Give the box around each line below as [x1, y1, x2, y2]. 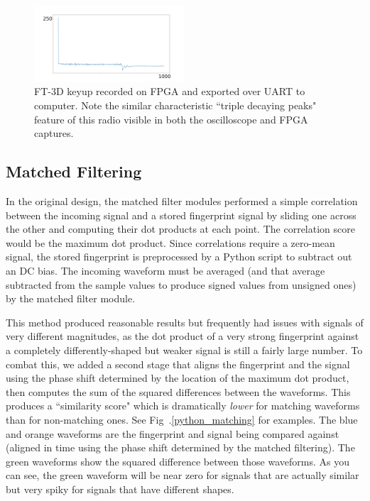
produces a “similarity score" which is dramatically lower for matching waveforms [6, 398, 360, 413]
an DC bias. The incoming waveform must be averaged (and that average [6, 263, 325, 277]
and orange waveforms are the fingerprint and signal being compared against [6, 426, 339, 441]
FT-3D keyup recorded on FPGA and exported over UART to [34, 84, 305, 99]
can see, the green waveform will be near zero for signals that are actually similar [6, 468, 359, 483]
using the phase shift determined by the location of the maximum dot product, [6, 370, 349, 385]
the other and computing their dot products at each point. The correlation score [6, 221, 355, 236]
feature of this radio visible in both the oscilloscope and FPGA [34, 111, 308, 126]
